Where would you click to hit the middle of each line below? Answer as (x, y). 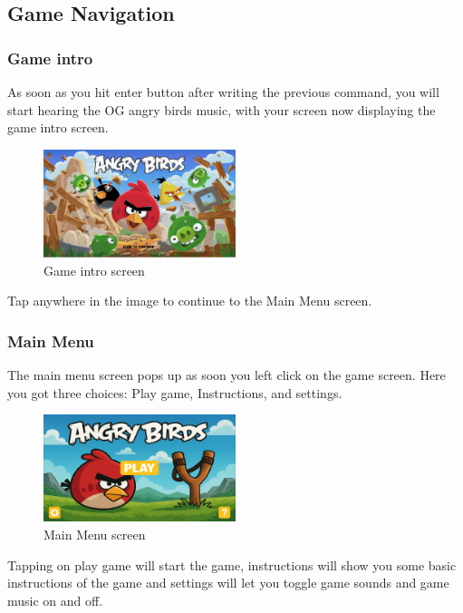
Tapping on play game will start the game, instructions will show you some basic (232, 564)
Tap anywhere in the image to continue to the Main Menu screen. (190, 301)
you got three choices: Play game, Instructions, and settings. (175, 392)
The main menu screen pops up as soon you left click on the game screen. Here (227, 375)
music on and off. (55, 600)
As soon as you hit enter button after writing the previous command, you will (223, 92)
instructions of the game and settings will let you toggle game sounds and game (228, 583)
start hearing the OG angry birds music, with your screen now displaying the (222, 109)
